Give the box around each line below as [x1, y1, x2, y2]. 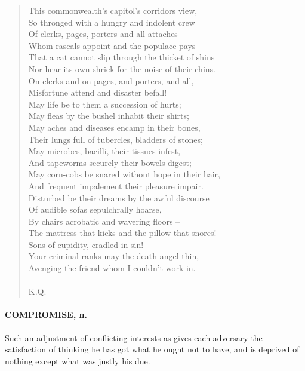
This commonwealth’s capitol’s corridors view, [28, 4, 198, 16]
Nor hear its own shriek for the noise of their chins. [28, 62, 215, 75]
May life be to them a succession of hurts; [28, 97, 181, 110]
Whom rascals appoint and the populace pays [28, 39, 196, 51]
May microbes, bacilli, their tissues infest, [28, 145, 181, 157]
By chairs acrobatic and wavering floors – [28, 214, 180, 227]
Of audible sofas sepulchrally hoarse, [28, 203, 162, 216]
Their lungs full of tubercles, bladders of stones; [28, 133, 203, 145]
